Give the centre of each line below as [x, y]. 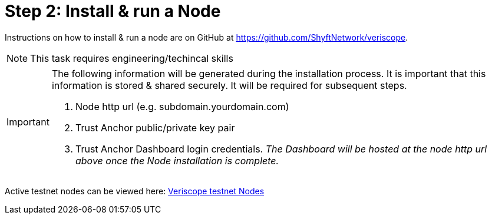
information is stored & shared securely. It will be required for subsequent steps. [229, 85]
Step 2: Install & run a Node [113, 11]
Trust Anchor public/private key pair [155, 127]
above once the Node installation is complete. [177, 160]
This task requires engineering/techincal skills [132, 58]
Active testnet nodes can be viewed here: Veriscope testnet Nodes [135, 191]
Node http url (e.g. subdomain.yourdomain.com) [182, 106]
